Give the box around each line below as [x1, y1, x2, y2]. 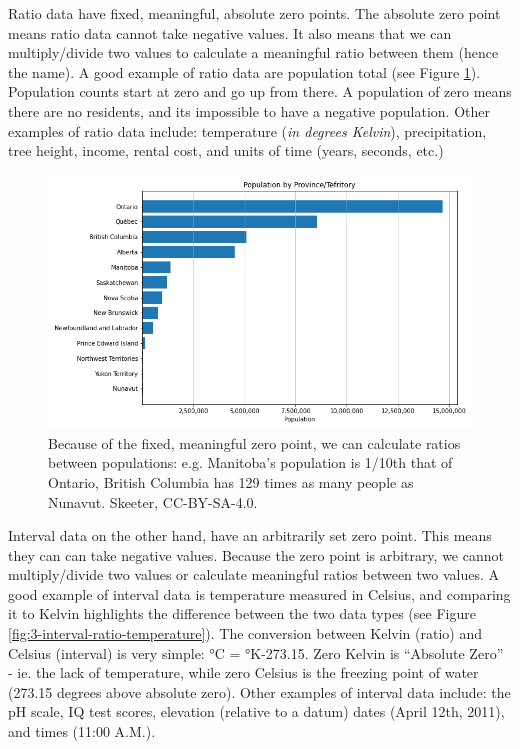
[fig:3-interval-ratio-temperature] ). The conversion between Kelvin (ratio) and [8, 623, 482, 644]
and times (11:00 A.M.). [8, 721, 156, 742]
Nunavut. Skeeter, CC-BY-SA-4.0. [48, 491, 258, 512]
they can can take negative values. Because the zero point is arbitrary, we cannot [8, 544, 504, 565]
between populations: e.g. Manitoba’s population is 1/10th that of [48, 452, 453, 473]
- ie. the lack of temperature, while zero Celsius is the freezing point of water [8, 662, 479, 683]
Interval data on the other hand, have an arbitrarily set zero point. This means [8, 525, 492, 546]
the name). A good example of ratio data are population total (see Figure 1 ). [8, 61, 481, 82]
